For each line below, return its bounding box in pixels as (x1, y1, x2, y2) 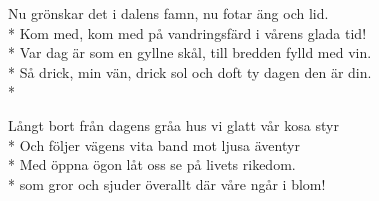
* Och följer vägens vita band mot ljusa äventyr (8, 134, 300, 155)
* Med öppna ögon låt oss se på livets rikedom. (8, 154, 296, 175)
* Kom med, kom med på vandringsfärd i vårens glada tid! (8, 22, 367, 43)
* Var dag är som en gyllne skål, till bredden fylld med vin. (8, 42, 372, 63)
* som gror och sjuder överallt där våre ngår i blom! (8, 173, 326, 194)
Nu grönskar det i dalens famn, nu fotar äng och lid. (8, 3, 329, 23)
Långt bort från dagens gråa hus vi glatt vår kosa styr (8, 114, 339, 135)
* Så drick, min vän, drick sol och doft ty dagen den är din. (8, 61, 372, 82)
